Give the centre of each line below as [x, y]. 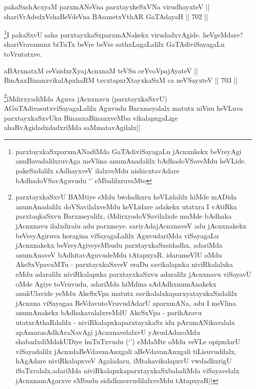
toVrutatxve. [23, 54]
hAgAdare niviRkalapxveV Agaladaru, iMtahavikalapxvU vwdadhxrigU [124, 361]
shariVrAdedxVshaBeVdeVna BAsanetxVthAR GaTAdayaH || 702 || [106, 16]
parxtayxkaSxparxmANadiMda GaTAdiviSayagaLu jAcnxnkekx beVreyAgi [128, 151]
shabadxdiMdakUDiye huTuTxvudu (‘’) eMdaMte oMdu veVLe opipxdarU [128, 341]
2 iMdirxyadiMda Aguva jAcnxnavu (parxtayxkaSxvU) [86, 97]
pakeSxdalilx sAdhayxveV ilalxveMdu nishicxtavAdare [97, 171]
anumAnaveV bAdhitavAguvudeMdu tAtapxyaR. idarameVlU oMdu [119, 254]
